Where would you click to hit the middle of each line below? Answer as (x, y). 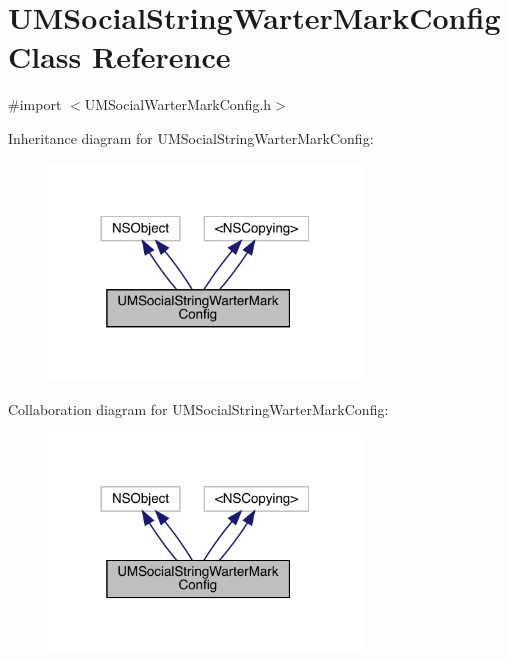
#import (35, 104)
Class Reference (119, 56)
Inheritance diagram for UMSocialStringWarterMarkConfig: (191, 137)
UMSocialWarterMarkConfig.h (178, 104)
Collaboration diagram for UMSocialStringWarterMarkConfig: (198, 408)
